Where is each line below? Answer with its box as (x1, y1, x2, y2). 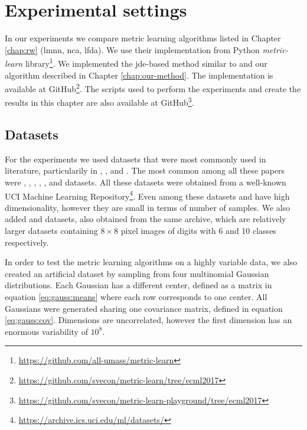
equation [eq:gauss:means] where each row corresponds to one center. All (5, 291, 267, 303)
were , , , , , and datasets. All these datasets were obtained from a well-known (5, 176, 286, 188)
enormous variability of (5, 325, 88, 337)
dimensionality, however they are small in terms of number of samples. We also (5, 201, 290, 213)
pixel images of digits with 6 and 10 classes (120, 224, 276, 237)
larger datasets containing (5, 224, 98, 237)
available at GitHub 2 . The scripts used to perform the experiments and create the (5, 81, 301, 95)
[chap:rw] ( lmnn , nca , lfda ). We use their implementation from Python (5, 43, 260, 56)
